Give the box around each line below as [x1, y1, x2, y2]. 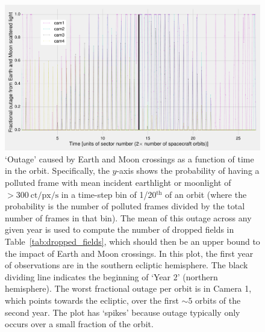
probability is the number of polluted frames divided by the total [5, 200, 245, 212]
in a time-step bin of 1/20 [61, 188, 157, 200]
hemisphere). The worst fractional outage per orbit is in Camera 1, [5, 282, 252, 295]
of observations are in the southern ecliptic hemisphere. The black [5, 259, 248, 271]
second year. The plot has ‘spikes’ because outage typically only [5, 306, 240, 318]
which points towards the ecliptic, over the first [5, 294, 179, 306]
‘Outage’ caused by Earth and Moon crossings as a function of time [5, 152, 254, 165]
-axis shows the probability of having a [116, 164, 260, 177]
